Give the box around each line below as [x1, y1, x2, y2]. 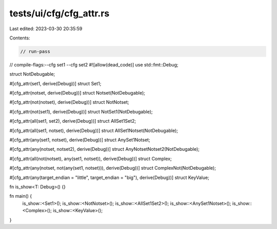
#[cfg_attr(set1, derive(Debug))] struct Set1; [9, 80, 102, 86]
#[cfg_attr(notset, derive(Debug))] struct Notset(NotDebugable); [9, 90, 146, 96]
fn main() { [9, 193, 32, 199]
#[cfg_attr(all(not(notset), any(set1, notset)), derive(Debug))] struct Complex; [9, 155, 172, 162]
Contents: [9, 35, 30, 41]
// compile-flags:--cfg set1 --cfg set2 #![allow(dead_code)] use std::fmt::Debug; [9, 61, 179, 67]
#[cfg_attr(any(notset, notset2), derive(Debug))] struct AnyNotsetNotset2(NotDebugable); [9, 146, 200, 152]
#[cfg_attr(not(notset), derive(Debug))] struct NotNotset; [9, 99, 129, 105]
